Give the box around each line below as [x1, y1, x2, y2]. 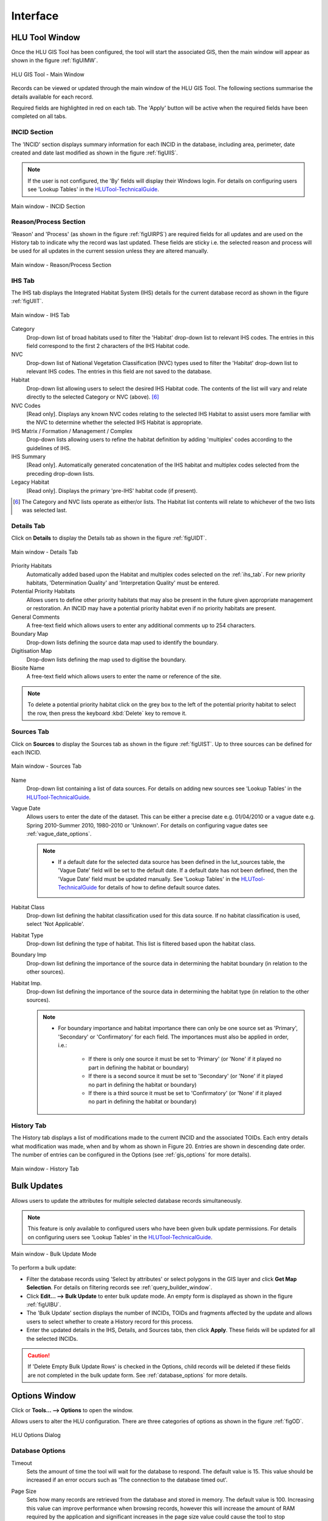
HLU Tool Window [11, 32, 80, 43]
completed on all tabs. [11, 113, 67, 120]
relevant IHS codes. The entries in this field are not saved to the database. [26, 368, 212, 375]
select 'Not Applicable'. [26, 921, 84, 928]
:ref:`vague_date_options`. [26, 830, 92, 838]
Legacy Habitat [11, 478, 50, 486]
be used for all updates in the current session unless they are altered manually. [11, 247, 209, 255]
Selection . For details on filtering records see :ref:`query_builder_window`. [26, 1284, 213, 1291]
